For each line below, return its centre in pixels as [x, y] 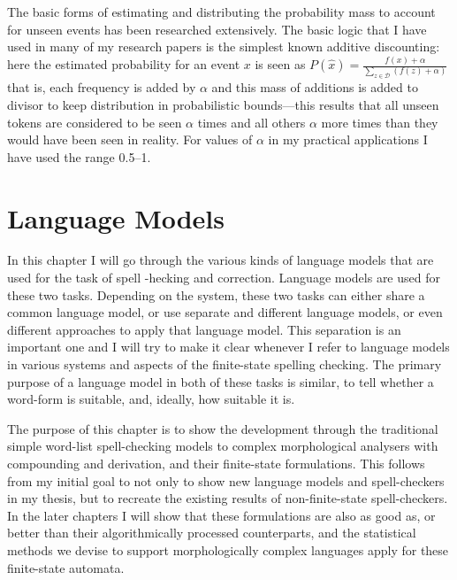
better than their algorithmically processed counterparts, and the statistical [212, 533]
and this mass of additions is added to [315, 87]
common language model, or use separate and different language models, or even [225, 312]
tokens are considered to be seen [95, 122]
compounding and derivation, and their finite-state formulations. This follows [216, 463]
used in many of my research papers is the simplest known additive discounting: [224, 46]
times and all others [251, 122]
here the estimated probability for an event [124, 64]
